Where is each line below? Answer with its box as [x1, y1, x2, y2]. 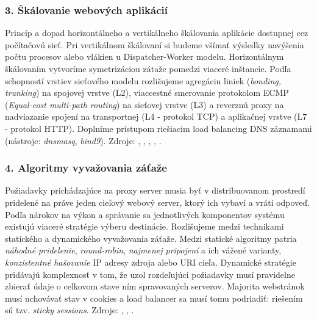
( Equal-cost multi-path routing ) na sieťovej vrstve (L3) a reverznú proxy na [5, 98, 284, 111]
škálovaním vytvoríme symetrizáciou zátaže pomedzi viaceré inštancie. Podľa [5, 62, 291, 75]
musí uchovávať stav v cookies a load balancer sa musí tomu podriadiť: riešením [5, 291, 303, 304]
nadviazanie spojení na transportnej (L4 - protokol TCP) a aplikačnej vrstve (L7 [5, 110, 307, 123]
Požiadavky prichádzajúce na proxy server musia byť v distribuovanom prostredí [5, 184, 305, 197]
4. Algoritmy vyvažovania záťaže [5, 160, 167, 175]
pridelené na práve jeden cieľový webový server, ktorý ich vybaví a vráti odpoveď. [5, 195, 310, 208]
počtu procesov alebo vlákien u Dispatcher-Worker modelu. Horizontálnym [5, 50, 284, 63]
